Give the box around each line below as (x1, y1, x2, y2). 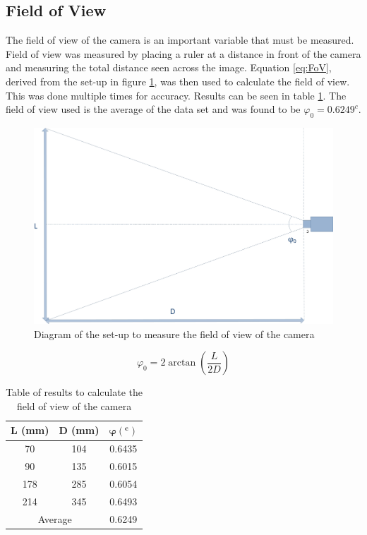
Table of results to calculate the (6, 385, 143, 399)
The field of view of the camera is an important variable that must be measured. (6, 32, 354, 47)
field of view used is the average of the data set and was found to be (6, 102, 301, 116)
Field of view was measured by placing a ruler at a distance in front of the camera (6, 46, 361, 61)
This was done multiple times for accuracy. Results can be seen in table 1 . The (6, 88, 347, 102)
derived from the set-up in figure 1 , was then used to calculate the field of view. (6, 73, 350, 88)
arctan (168, 358, 196, 368)
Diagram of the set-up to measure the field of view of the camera (34, 326, 315, 341)
